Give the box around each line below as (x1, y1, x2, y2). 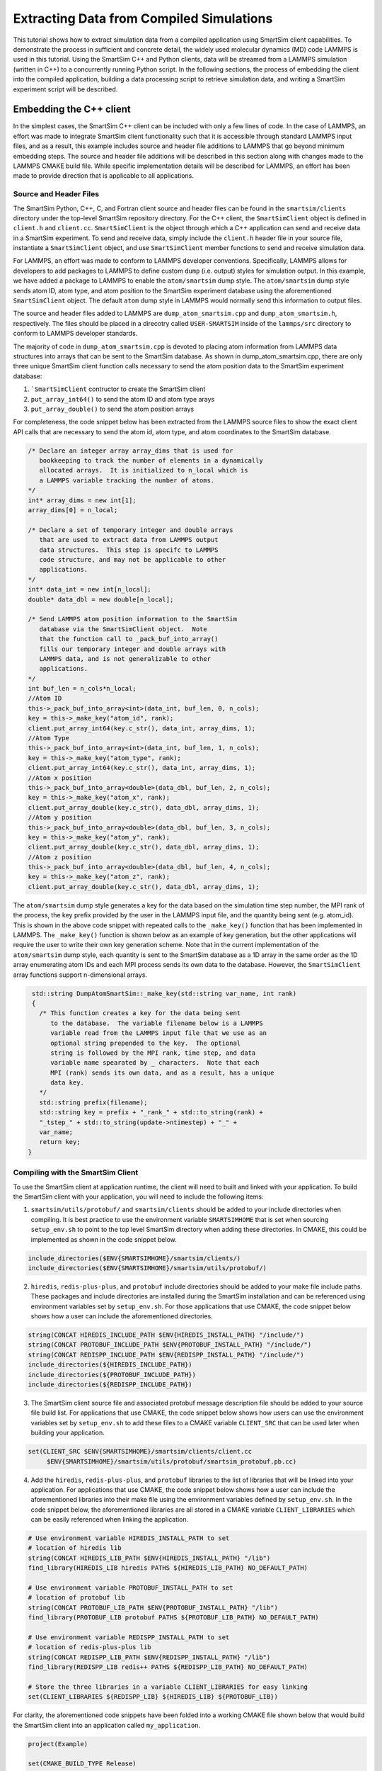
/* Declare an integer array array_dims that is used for (28, 446, 233, 455)
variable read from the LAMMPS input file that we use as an (50, 1029, 267, 1037)
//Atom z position (28, 853, 92, 861)
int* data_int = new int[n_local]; (28, 585, 151, 594)
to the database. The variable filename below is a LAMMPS (50, 1019, 263, 1027)
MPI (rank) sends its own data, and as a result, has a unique (50, 1068, 274, 1077)
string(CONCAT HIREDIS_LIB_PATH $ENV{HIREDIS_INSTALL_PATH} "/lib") (28, 1554, 271, 1562)
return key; (39, 1138, 81, 1146)
